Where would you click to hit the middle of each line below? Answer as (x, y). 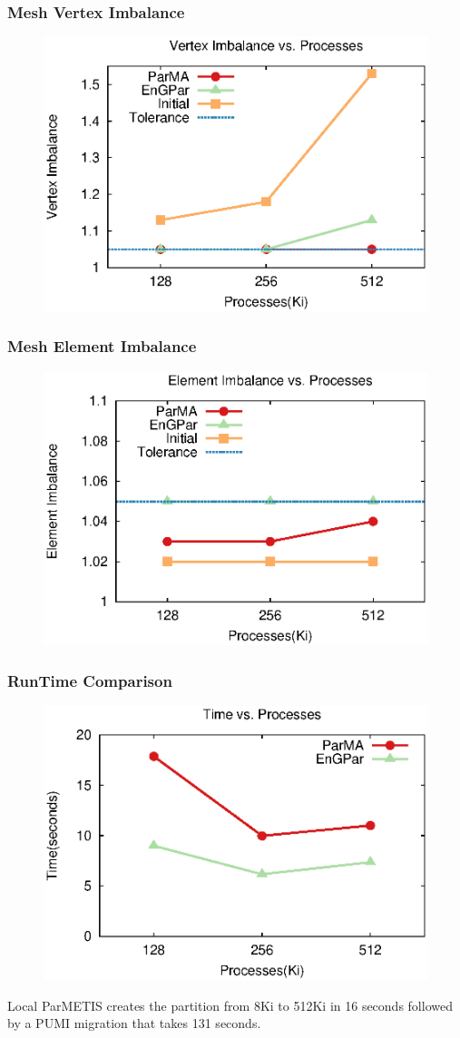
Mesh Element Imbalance (102, 346)
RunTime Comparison (90, 680)
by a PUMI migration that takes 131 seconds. (134, 1023)
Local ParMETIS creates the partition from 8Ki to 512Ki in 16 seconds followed (230, 1005)
